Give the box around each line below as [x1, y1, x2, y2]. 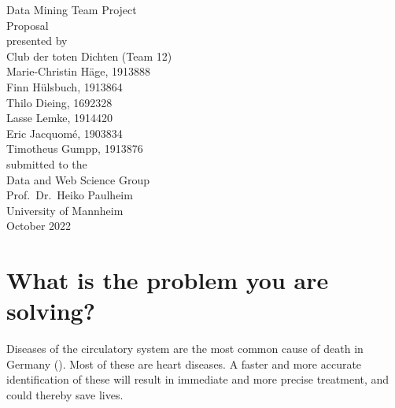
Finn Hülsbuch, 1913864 [6, 78, 123, 95]
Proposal [6, 17, 49, 33]
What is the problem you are [6, 264, 329, 296]
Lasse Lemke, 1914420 [6, 109, 113, 126]
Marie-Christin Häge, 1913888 [6, 63, 150, 80]
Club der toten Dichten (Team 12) [6, 47, 172, 64]
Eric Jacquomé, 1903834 [6, 124, 123, 141]
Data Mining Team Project [6, 2, 137, 17]
